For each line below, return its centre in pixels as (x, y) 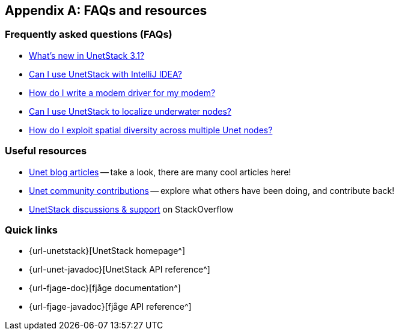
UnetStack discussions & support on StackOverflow (131, 209)
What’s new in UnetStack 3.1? (87, 55)
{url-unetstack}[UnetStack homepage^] (107, 251)
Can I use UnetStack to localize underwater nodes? (130, 111)
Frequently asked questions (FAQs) (89, 35)
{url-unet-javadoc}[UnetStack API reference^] (120, 270)
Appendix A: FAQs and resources (106, 11)
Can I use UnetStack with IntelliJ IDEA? (105, 74)
